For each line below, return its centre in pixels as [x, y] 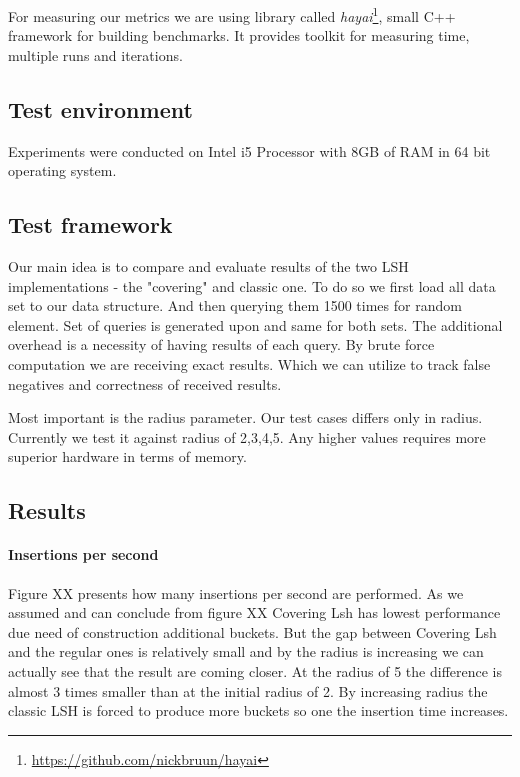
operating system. [62, 170]
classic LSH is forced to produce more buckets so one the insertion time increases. [258, 710]
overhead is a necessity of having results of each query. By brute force [221, 344]
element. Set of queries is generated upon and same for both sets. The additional [255, 324]
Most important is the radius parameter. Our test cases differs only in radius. [245, 417]
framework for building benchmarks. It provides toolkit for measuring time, [239, 35]
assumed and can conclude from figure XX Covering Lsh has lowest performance [254, 612]
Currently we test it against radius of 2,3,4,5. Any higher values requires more [247, 436]
